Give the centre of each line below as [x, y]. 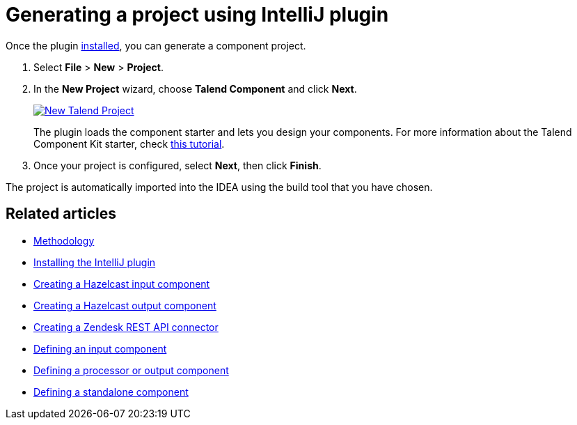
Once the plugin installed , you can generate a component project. [156, 45]
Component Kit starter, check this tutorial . [129, 144]
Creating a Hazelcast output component [125, 305]
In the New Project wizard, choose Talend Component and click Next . [195, 88]
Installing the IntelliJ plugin [95, 262]
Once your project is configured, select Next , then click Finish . [177, 165]
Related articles [61, 214]
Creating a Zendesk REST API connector [126, 327]
